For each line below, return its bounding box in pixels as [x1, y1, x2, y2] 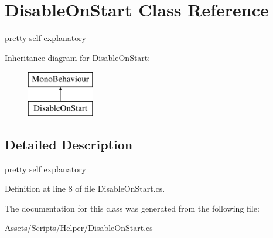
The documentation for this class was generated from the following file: [5, 202, 260, 214]
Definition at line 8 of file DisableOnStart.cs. [5, 182, 165, 195]
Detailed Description [5, 135, 133, 153]
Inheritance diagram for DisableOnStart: [5, 51, 151, 63]
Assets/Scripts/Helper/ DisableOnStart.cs [5, 222, 153, 234]
